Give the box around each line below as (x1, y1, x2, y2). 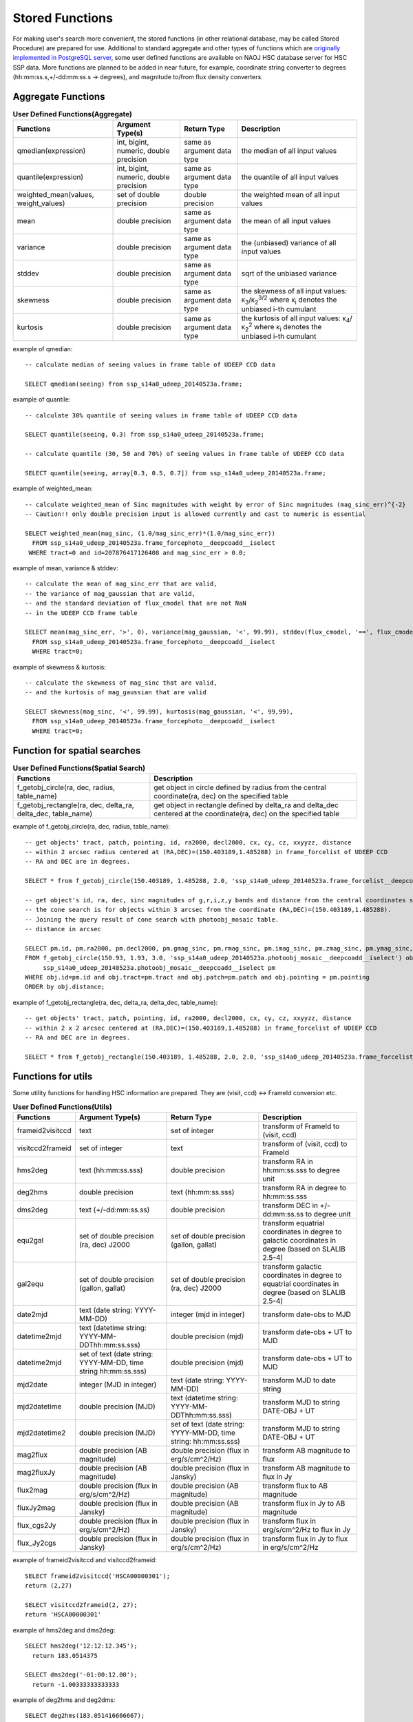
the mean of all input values (241, 216, 331, 226)
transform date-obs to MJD (262, 1309, 351, 1319)
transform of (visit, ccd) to (262, 1139, 348, 1149)
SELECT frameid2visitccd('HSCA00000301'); (25, 1572, 171, 1580)
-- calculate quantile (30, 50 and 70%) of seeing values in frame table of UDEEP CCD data (25, 450, 344, 458)
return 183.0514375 (32, 1652, 98, 1659)
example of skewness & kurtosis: (12, 663, 106, 671)
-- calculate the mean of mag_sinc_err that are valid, (25, 580, 218, 588)
